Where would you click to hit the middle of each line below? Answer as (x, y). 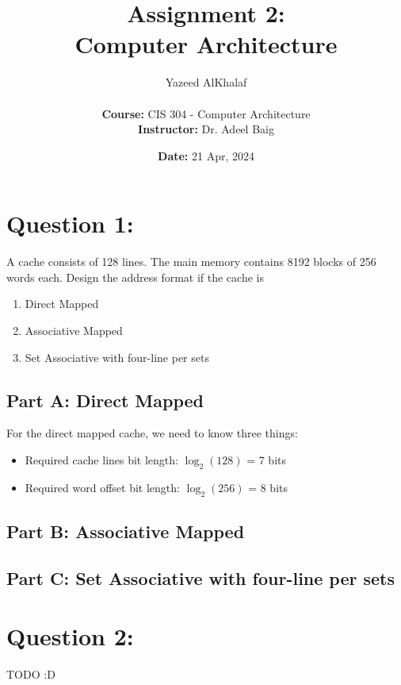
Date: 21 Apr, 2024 (206, 155)
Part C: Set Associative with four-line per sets (201, 577)
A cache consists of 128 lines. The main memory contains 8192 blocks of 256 (191, 262)
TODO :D (31, 674)
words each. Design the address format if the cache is (135, 277)
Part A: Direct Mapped (105, 400)
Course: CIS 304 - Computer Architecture (206, 113)
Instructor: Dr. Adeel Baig (206, 129)
